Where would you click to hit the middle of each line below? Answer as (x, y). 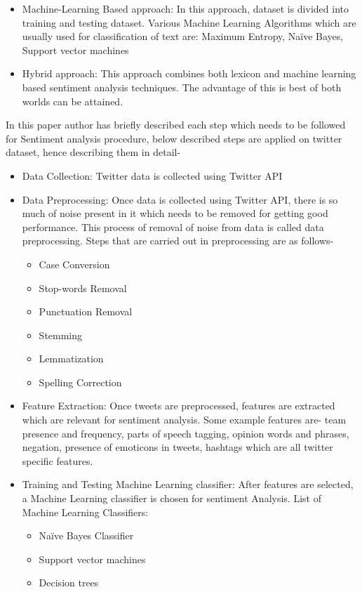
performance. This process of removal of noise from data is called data (173, 226)
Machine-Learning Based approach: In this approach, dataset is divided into (185, 8)
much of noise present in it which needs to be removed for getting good (175, 213)
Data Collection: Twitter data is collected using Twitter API (152, 175)
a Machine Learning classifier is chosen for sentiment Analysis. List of (172, 498)
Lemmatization (71, 359)
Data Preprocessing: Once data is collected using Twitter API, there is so (180, 199)
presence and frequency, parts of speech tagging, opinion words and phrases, (186, 433)
